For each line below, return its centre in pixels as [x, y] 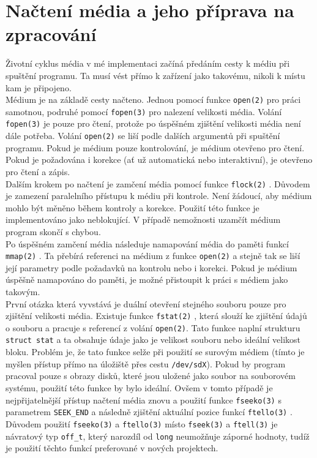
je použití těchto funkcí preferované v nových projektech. [112, 448]
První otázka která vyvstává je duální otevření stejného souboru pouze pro [146, 303]
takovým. [23, 291]
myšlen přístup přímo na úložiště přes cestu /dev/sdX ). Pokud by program [146, 363]
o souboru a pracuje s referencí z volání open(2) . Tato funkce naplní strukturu [153, 327]
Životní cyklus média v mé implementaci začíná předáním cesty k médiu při [148, 63]
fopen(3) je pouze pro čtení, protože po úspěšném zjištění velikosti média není [153, 123]
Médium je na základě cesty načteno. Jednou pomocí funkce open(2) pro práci [153, 99]
